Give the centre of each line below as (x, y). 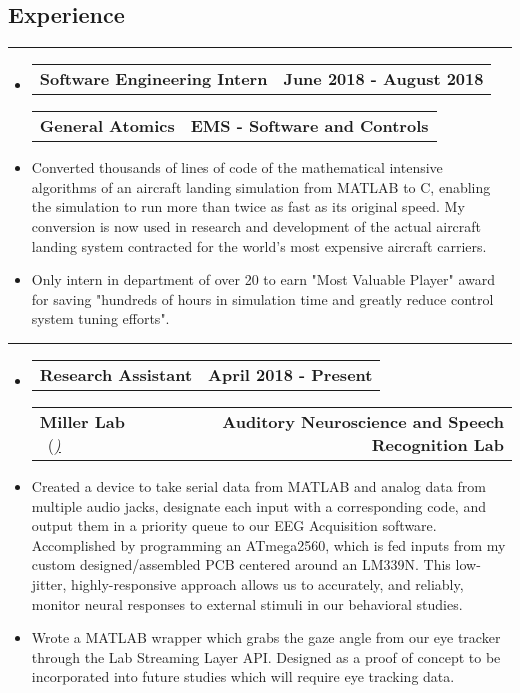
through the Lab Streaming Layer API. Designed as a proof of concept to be (266, 656)
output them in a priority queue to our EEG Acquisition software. (234, 525)
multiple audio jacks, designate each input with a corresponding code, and (258, 505)
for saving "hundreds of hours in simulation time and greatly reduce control (262, 298)
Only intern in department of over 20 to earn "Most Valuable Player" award (263, 279)
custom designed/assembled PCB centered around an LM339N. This (241, 564)
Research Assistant (116, 374)
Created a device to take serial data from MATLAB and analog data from (258, 485)
